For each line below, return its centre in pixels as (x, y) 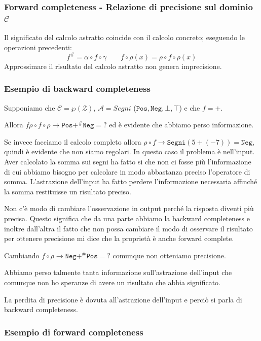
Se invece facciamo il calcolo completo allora (73, 141)
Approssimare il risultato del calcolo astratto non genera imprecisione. (113, 66)
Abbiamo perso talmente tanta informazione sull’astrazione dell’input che (118, 272)
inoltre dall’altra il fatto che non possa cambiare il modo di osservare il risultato (128, 228)
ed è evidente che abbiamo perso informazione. (181, 125)
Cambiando (22, 255)
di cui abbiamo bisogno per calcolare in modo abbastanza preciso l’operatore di (127, 171)
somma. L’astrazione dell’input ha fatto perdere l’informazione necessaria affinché (131, 181)
